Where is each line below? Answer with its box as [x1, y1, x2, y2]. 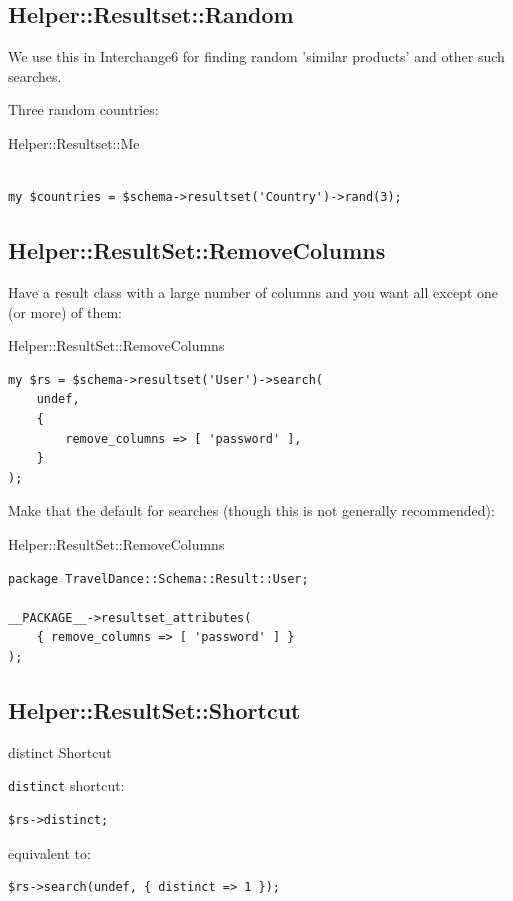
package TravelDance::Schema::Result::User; [8, 571, 309, 586]
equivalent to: [8, 842, 91, 863]
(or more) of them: [8, 301, 123, 322]
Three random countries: [8, 99, 159, 120]
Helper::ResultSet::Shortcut [8, 694, 301, 725]
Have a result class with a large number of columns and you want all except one [8, 281, 498, 302]
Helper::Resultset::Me [8, 132, 140, 153]
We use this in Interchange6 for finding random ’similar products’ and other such [8, 46, 505, 67]
